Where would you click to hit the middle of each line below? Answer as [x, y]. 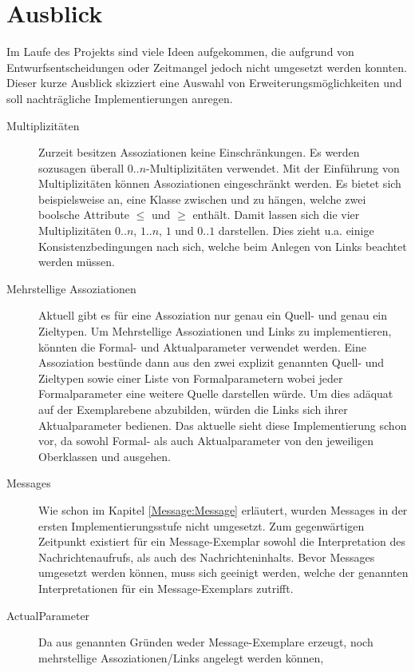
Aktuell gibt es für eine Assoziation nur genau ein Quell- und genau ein [213, 315]
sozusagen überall [81, 167]
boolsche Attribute [84, 215]
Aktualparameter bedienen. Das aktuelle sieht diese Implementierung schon [223, 425]
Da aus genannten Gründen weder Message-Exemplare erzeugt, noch [206, 642]
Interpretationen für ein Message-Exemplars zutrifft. [166, 588]
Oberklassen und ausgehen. [105, 456]
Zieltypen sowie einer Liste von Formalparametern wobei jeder [191, 378]
